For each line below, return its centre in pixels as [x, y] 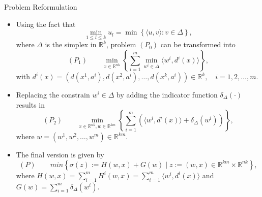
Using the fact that [46, 24]
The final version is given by [60, 155]
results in [30, 104]
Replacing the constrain [53, 94]
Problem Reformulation [41, 7]
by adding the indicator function [167, 94]
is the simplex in [71, 44]
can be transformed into [198, 44]
